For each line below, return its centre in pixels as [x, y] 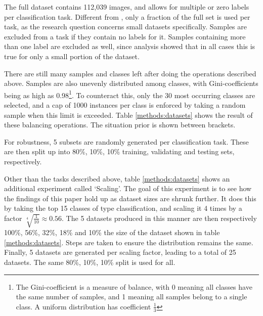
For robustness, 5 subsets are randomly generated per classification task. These [126, 141]
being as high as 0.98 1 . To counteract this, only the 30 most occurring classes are [130, 94]
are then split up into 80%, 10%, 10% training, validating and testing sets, [119, 151]
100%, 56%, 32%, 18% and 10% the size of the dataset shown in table [112, 232]
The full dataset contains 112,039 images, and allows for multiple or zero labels [127, 7]
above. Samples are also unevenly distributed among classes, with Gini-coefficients [131, 83]
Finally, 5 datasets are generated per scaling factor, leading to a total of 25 [120, 252]
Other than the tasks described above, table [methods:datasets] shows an [117, 178]
